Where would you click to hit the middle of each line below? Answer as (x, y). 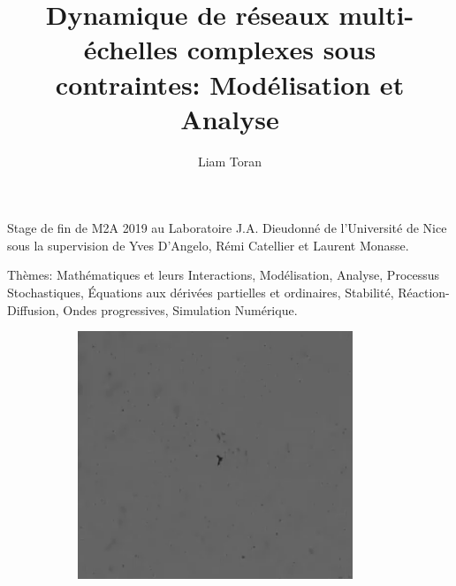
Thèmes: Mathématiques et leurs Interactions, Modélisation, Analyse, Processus (224, 275)
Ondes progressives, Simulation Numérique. (180, 309)
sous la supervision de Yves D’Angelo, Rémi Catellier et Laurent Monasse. (208, 245)
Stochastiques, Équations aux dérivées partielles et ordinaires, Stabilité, (201, 293)
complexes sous (281, 49)
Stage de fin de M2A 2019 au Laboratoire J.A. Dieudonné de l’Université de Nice (227, 228)
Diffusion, (33, 309)
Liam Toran (230, 161)
